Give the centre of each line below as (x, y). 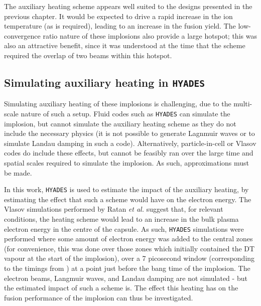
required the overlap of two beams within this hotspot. (88, 55)
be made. (18, 172)
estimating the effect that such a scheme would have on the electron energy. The (128, 199)
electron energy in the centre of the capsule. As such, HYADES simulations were (124, 228)
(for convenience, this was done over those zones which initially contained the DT (129, 248)
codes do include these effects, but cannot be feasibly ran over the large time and (129, 153)
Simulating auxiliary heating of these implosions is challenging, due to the (118, 104)
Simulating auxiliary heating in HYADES (105, 82)
